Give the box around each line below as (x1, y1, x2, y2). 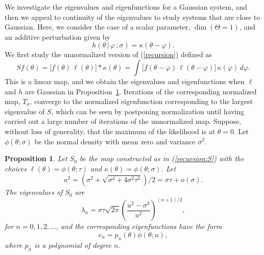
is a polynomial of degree (34, 239, 112, 250)
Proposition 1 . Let (5, 153, 67, 164)
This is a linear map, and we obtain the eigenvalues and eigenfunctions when (5, 75, 245, 86)
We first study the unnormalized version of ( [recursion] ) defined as (5, 49, 212, 60)
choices (5, 163, 27, 173)
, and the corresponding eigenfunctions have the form (56, 221, 222, 232)
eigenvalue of (5, 106, 45, 116)
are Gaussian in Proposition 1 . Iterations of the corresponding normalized (25, 86, 257, 96)
